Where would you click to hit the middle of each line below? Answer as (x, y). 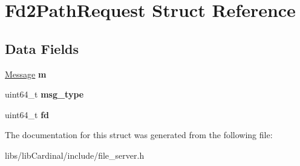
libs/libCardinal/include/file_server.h (75, 155)
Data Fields (42, 48)
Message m (26, 74)
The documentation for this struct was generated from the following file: (139, 135)
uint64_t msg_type (44, 94)
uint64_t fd (27, 114)
